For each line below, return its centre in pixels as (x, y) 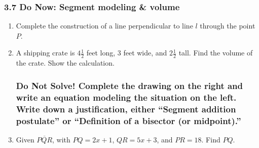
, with (61, 139)
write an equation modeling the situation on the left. (126, 97)
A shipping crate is (45, 53)
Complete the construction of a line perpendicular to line (104, 26)
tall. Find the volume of (216, 53)
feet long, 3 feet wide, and (127, 53)
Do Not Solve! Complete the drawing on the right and (129, 85)
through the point (228, 26)
